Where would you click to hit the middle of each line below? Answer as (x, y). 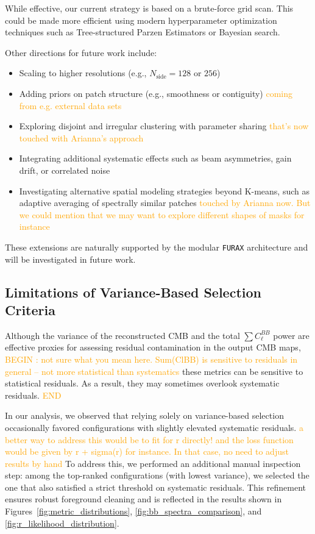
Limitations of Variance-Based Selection (133, 292)
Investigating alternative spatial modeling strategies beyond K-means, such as (165, 190)
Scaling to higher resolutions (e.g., (83, 73)
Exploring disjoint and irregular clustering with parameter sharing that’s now (164, 126)
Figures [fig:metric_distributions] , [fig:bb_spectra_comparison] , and (133, 511)
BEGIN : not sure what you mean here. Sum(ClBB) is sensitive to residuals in (151, 359)
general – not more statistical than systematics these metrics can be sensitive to (154, 371)
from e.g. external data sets (70, 105)
